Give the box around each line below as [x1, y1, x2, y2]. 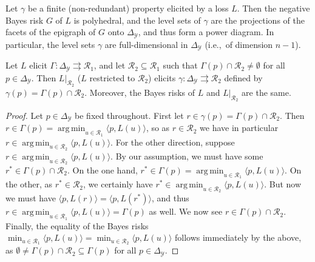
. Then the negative [237, 2, 310, 14]
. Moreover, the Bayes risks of [84, 86, 195, 98]
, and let [93, 59, 126, 72]
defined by [224, 71, 263, 84]
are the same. [242, 86, 291, 98]
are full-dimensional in [104, 38, 188, 50]
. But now [264, 178, 302, 190]
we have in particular [200, 121, 279, 134]
